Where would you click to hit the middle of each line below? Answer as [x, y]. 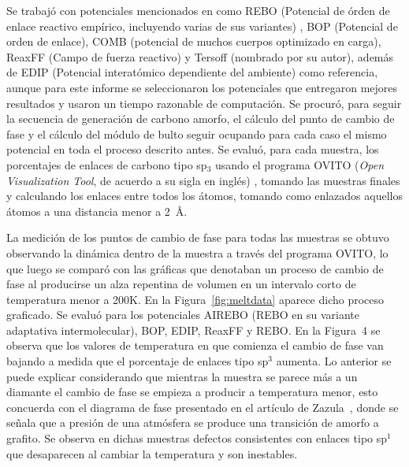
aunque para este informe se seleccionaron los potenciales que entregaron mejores [202, 87]
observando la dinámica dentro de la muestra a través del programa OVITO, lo [197, 252]
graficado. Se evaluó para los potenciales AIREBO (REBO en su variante [183, 315]
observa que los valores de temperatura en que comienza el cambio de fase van [195, 345]
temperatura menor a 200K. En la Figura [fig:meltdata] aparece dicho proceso [195, 299]
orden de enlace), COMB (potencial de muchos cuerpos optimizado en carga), [194, 41]
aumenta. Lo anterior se [334, 361]
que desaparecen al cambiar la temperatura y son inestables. [152, 453]
